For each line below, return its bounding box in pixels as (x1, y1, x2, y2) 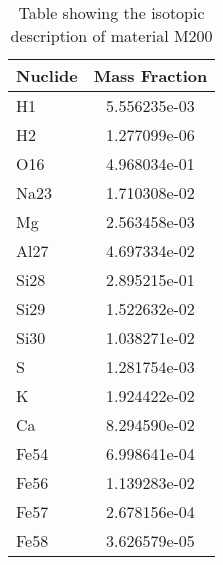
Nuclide (16, 64, 78, 87)
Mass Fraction (93, 64, 208, 87)
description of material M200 (10, 24, 213, 47)
